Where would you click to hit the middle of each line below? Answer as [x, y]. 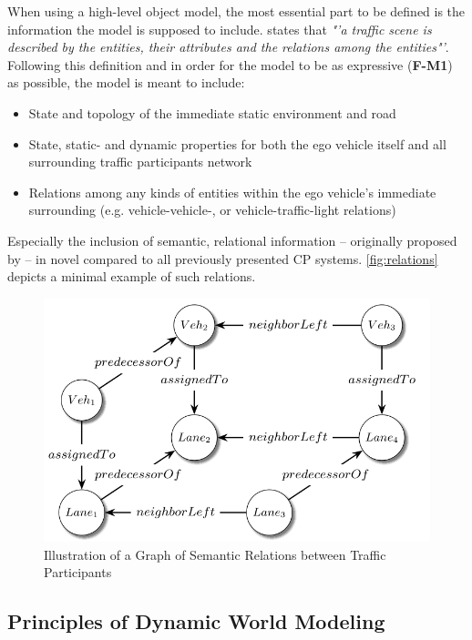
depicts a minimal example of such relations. [132, 276]
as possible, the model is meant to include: [126, 82]
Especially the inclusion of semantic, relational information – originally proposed [232, 240]
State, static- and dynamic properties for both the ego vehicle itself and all [237, 143]
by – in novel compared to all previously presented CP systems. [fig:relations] [223, 258]
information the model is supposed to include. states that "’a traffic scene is [220, 29]
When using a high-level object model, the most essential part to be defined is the [236, 11]
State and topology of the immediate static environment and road [212, 112]
